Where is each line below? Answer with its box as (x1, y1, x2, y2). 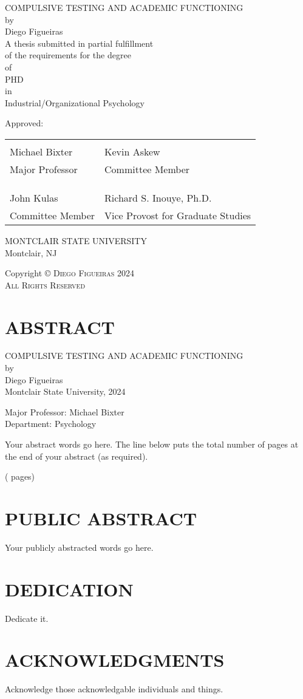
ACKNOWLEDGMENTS (5, 647, 225, 672)
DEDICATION (5, 576, 134, 601)
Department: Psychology (5, 417, 97, 430)
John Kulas (10, 190, 58, 205)
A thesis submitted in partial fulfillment (5, 36, 154, 49)
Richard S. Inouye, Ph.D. (104, 190, 212, 205)
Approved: (5, 117, 44, 129)
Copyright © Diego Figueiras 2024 (5, 267, 135, 279)
